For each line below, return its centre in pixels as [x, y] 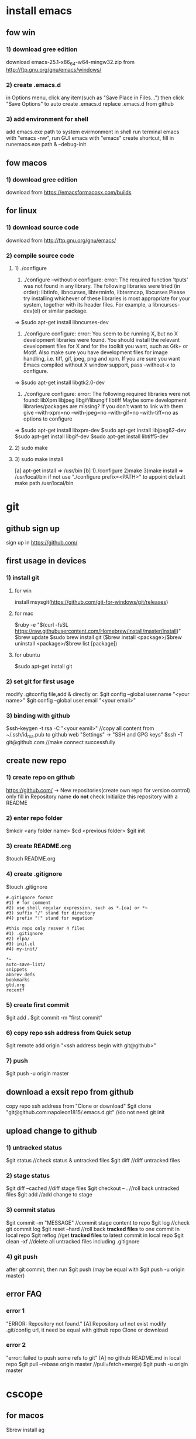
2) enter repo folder [34, 818]
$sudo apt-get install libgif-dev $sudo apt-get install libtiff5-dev [91, 436]
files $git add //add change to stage [49, 1195]
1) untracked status [34, 1148]
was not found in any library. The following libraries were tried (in [102, 285]
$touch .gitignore [27, 887]
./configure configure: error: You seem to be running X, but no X [101, 334]
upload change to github [52, 1131]
